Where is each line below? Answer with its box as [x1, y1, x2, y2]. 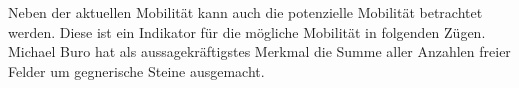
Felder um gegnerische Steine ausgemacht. [8, 60, 265, 81]
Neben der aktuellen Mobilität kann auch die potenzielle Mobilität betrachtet [8, 2, 483, 22]
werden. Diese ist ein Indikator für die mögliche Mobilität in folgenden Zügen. [8, 21, 486, 42]
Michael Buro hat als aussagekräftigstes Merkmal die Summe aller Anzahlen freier [8, 41, 511, 62]
